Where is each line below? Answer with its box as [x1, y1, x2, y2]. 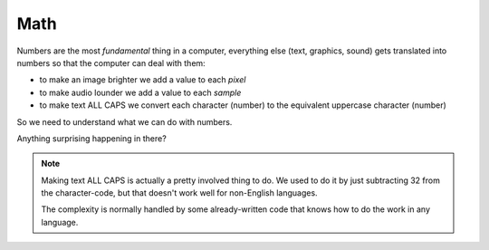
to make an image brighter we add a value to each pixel [39, 74, 246, 85]
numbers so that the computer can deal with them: [16, 57, 206, 68]
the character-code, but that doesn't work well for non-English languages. [41, 187, 318, 198]
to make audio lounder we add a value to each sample [39, 87, 242, 98]
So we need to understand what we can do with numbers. [16, 116, 233, 127]
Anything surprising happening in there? [16, 132, 167, 144]
